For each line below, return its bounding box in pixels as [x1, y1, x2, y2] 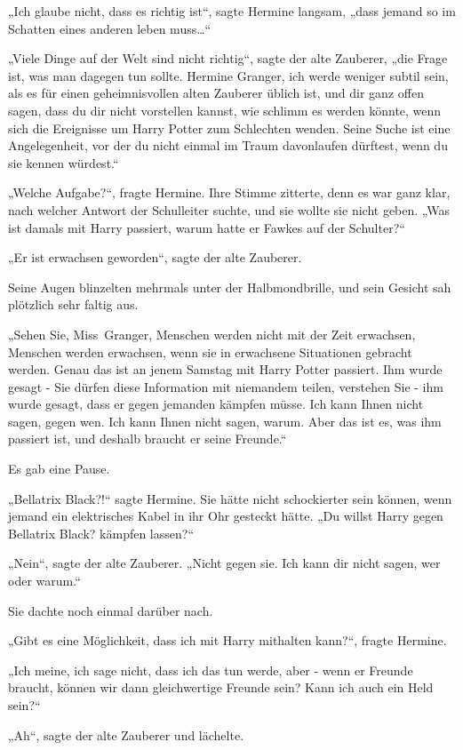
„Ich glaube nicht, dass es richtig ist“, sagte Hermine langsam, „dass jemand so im [8, 2, 456, 20]
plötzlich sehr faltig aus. [8, 295, 139, 314]
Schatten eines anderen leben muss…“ [8, 19, 212, 37]
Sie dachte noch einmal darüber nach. [8, 601, 213, 619]
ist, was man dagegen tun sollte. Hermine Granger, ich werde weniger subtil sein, [8, 66, 449, 84]
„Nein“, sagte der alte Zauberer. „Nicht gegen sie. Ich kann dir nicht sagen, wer [8, 554, 441, 572]
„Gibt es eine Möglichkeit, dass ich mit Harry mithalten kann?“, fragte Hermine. [8, 631, 447, 650]
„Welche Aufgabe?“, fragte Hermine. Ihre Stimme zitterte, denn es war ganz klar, [8, 183, 451, 202]
